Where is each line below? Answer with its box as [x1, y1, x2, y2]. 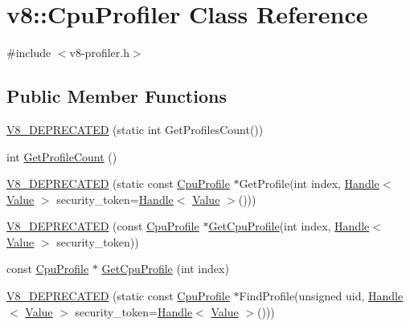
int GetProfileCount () [6, 148, 117, 165]
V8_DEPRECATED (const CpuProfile [6, 218, 199, 234]
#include [6, 44, 51, 61]
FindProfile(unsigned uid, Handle [239, 287, 404, 304]
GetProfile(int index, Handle [239, 175, 379, 192]
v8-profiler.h [69, 44, 129, 61]
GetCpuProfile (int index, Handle [208, 218, 370, 234]
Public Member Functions [6, 84, 227, 108]
